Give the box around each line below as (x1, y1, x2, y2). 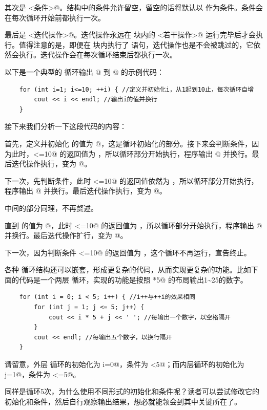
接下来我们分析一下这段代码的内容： (5, 121, 127, 132)
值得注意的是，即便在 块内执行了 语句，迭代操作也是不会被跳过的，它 (18, 39, 254, 50)
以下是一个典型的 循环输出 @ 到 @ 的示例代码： (5, 66, 165, 77)
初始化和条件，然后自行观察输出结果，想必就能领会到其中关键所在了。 (5, 396, 241, 406)
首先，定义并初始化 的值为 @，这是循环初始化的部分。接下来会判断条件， (5, 138, 252, 148)
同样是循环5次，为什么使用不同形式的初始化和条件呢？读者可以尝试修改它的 (5, 386, 259, 397)
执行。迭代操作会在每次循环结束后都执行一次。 (18, 49, 177, 60)
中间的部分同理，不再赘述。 (5, 202, 98, 213)
